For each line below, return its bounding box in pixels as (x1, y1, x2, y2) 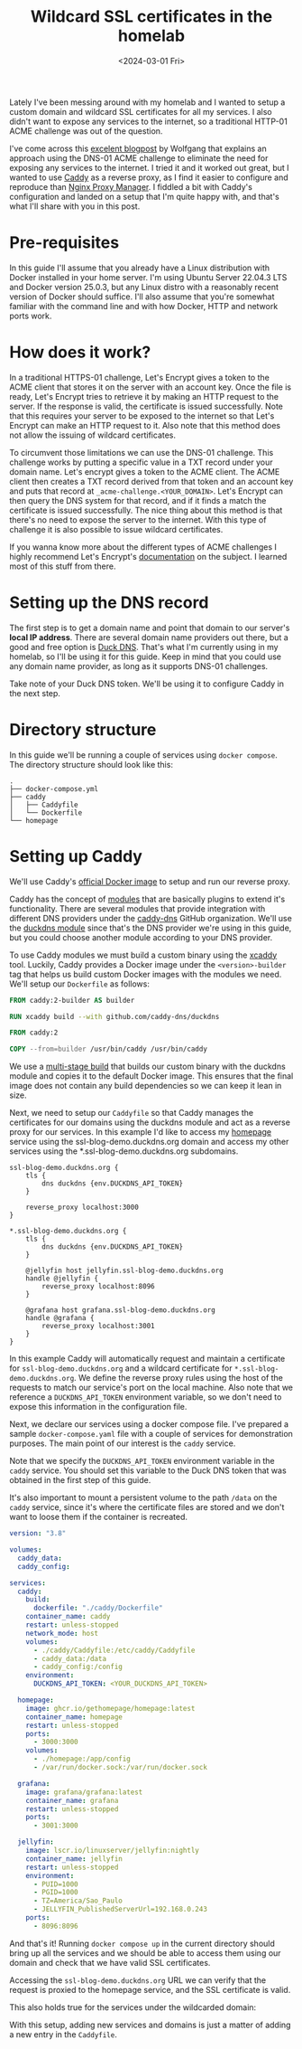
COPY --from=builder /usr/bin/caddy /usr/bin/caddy (9, 1044, 207, 1054)
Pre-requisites (9, 232, 120, 253)
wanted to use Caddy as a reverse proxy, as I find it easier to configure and (9, 172, 288, 183)
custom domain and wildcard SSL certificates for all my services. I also (9, 106, 272, 117)
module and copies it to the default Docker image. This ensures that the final (9, 1071, 294, 1081)
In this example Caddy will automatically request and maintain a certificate (9, 1354, 286, 1364)
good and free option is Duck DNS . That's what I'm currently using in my (9, 641, 279, 652)
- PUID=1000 (32, 1879, 78, 1889)
